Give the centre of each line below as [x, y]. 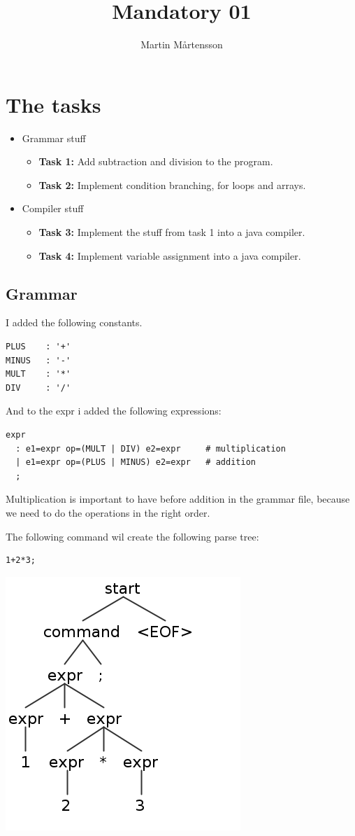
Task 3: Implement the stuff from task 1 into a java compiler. [172, 232]
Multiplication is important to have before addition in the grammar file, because [178, 499]
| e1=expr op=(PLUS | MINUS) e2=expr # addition [136, 462]
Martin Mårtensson [182, 44]
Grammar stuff [54, 138]
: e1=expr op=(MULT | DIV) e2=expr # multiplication [151, 448]
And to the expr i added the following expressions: [114, 411]
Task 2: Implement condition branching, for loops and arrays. [172, 184]
